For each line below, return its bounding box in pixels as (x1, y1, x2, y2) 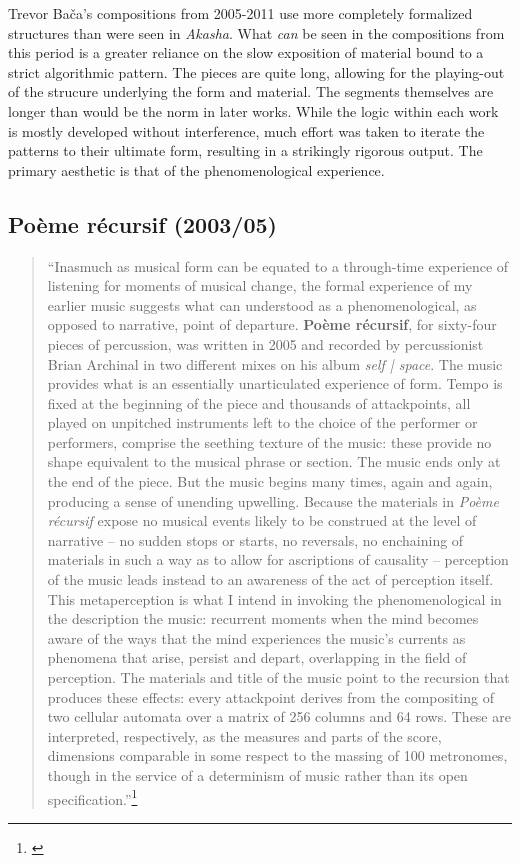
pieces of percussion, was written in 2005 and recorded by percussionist (47, 333, 484, 354)
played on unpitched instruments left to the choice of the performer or (47, 412, 478, 433)
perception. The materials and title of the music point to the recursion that (47, 667, 510, 688)
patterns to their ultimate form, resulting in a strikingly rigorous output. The (8, 140, 483, 161)
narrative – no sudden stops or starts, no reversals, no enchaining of (47, 529, 464, 550)
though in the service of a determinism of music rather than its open (47, 764, 468, 785)
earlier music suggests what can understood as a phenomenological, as (47, 294, 477, 315)
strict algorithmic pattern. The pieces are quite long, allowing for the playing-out (8, 61, 505, 82)
